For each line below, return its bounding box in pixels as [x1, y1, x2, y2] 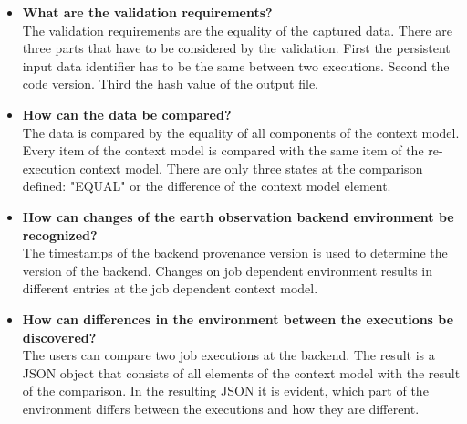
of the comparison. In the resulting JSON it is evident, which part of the [22, 381, 429, 400]
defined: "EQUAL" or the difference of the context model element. [22, 176, 391, 196]
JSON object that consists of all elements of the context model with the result [22, 363, 461, 382]
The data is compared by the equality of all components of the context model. [22, 122, 460, 142]
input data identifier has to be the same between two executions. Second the [22, 56, 450, 75]
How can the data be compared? [22, 104, 232, 123]
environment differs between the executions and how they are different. [22, 398, 420, 418]
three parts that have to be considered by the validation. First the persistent [22, 38, 451, 58]
